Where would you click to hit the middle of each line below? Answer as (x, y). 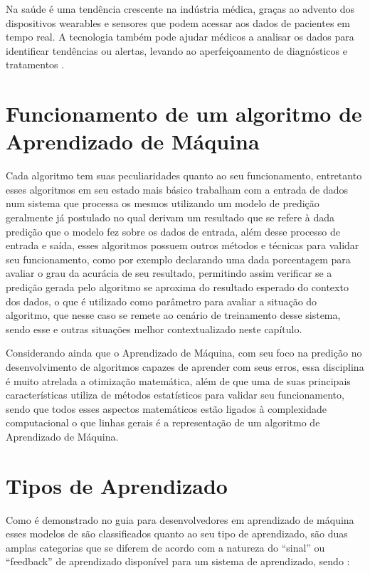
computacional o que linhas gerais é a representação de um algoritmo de (163, 422)
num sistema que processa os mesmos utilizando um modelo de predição (163, 203)
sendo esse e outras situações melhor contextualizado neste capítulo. (154, 328)
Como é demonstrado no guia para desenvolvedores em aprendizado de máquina (180, 519)
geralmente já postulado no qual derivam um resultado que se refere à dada (170, 217)
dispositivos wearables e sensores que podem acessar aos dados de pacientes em (178, 22)
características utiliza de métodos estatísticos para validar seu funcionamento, (175, 395)
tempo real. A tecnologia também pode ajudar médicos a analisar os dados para (180, 37)
